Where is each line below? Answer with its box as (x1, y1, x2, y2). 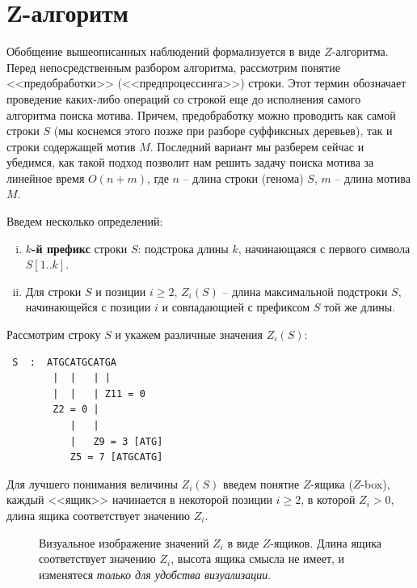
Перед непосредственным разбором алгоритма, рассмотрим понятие (6, 58, 340, 75)
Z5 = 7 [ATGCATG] (69, 451, 163, 463)
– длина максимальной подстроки (222, 282, 388, 299)
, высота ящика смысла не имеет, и (171, 550, 345, 567)
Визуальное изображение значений (39, 534, 209, 551)
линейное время (6, 169, 85, 186)
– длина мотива (335, 169, 411, 186)
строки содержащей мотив (6, 137, 136, 154)
